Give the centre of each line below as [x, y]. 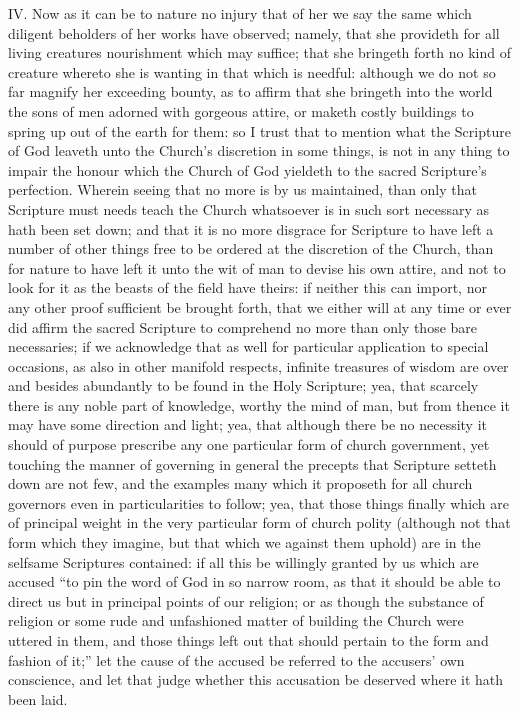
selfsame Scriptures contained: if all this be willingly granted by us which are [243, 561]
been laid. [38, 698]
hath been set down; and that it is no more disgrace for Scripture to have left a [251, 228]
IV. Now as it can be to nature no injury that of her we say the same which [240, 13]
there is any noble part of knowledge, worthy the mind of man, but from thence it [259, 404]
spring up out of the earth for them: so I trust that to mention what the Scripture [259, 130]
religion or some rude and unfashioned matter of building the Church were [236, 620]
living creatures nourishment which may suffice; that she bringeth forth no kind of [259, 52]
